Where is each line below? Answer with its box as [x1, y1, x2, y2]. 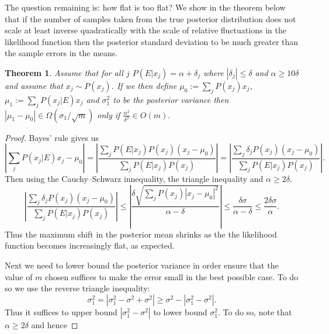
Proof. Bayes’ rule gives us [5, 131, 99, 143]
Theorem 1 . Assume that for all [5, 66, 123, 78]
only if [97, 108, 120, 120]
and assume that [5, 79, 63, 91]
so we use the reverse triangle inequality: [5, 282, 150, 294]
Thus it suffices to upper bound [5, 305, 117, 318]
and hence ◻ [31, 318, 78, 330]
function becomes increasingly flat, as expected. [5, 239, 175, 252]
